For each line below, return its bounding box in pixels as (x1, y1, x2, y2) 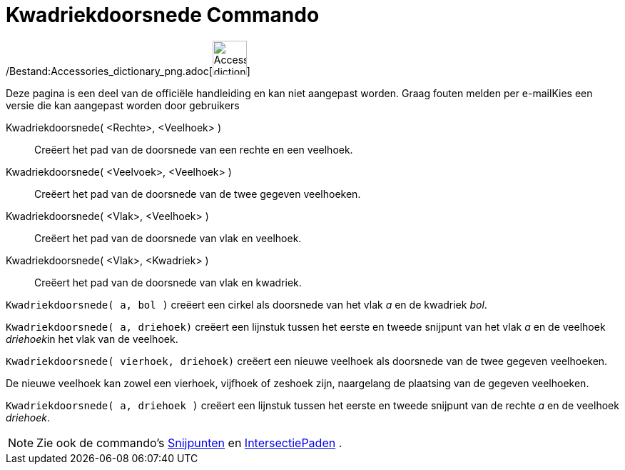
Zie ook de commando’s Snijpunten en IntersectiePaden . (36, 435, 342, 450)
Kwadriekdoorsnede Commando (6, 3, 320, 27)
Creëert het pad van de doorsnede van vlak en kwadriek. (34, 276, 302, 289)
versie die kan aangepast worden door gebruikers (6, 99, 240, 111)
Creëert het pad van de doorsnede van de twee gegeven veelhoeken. (34, 187, 361, 200)
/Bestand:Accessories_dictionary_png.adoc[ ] (6, 64, 250, 77)
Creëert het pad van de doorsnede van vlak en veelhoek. (34, 231, 302, 244)
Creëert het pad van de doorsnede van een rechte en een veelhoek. (34, 143, 353, 156)
